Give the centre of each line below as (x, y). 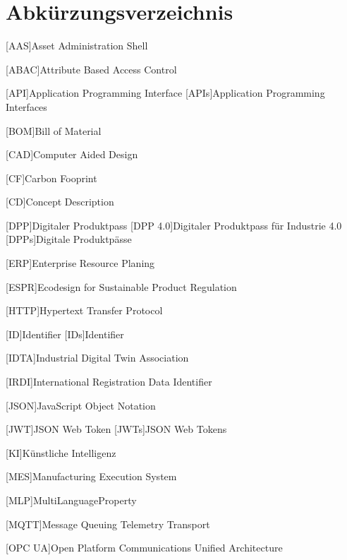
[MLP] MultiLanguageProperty (71, 500)
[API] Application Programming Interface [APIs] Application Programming (165, 93)
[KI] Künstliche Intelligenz (61, 452)
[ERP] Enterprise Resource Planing (80, 263)
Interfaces (26, 106)
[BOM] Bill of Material (54, 130)
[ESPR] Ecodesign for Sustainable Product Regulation (121, 286)
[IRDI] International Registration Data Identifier (109, 382)
